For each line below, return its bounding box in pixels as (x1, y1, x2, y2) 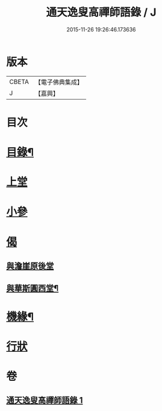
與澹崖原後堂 (6, 261, 54, 272)
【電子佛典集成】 (34, 78, 83, 86)
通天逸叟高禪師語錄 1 (6, 395, 83, 406)
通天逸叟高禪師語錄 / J (46, 5, 157, 19)
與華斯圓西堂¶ (6, 283, 59, 293)
